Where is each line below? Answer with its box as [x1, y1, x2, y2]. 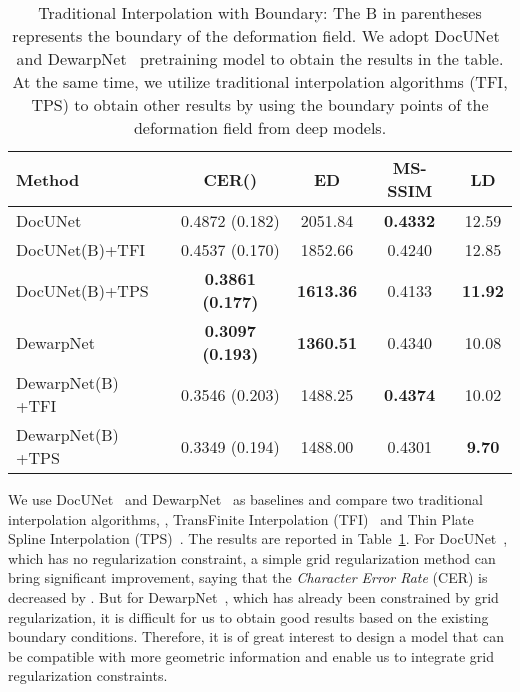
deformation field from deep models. [133, 116, 387, 139]
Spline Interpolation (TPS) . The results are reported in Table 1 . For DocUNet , [8, 528, 508, 549]
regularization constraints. [8, 665, 168, 686]
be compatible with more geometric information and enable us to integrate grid [8, 645, 494, 666]
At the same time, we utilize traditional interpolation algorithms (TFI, [12, 70, 508, 93]
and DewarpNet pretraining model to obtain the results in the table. [16, 47, 504, 70]
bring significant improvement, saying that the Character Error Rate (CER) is [8, 567, 488, 588]
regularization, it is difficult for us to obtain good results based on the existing [8, 606, 489, 627]
